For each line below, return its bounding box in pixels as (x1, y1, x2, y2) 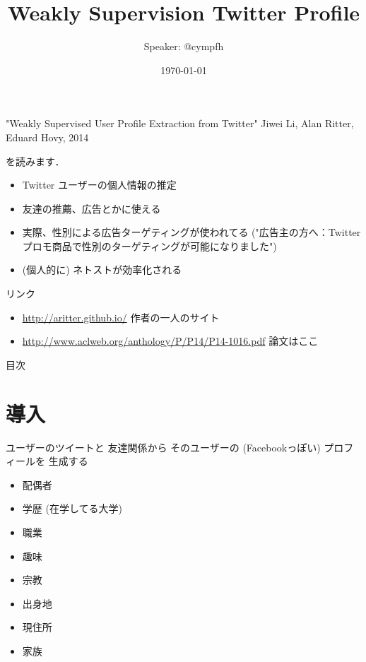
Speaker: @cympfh (143, 39, 224, 54)
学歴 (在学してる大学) (22, 501, 122, 516)
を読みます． (6, 153, 65, 168)
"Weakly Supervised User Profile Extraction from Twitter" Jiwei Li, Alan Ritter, (6, 116, 354, 131)
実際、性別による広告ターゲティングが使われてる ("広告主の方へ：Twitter (22, 225, 361, 240)
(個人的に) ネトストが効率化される (22, 262, 182, 277)
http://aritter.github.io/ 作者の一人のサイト (22, 309, 220, 324)
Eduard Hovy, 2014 (6, 129, 89, 144)
